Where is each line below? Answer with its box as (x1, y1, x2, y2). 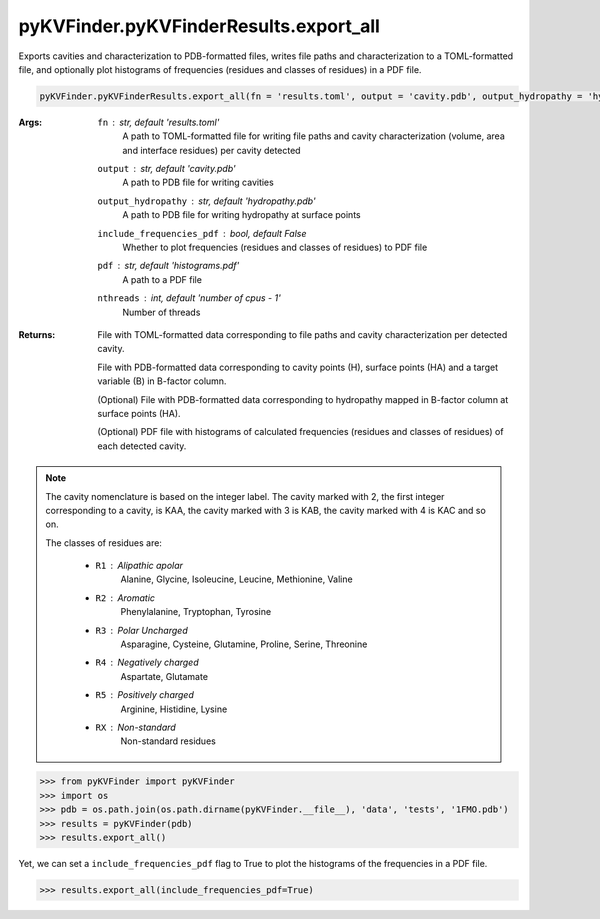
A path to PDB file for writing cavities (122, 176, 274, 189)
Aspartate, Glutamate (120, 670, 209, 682)
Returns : (18, 328, 56, 340)
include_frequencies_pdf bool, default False (97, 227, 307, 239)
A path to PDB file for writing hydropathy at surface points (122, 209, 361, 221)
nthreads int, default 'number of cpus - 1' (97, 292, 282, 304)
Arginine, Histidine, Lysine (120, 703, 228, 715)
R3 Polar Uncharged (95, 624, 189, 636)
